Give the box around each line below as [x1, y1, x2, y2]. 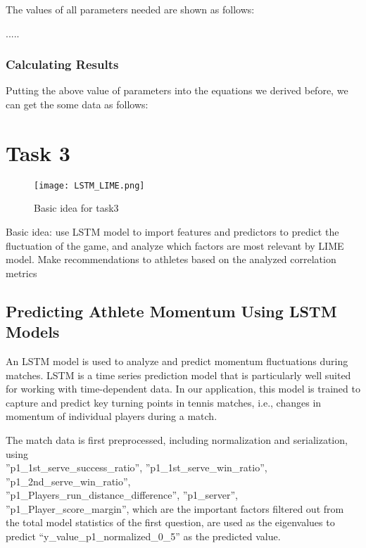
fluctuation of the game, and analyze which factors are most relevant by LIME [6, 238, 344, 253]
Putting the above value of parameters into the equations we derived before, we [6, 83, 348, 98]
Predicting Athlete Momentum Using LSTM [6, 300, 337, 321]
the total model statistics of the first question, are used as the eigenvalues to [6, 515, 335, 530]
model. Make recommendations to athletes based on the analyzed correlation [6, 252, 336, 267]
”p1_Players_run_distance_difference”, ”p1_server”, [6, 488, 239, 502]
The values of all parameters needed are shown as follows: [6, 2, 255, 16]
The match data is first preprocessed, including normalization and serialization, [6, 432, 348, 447]
